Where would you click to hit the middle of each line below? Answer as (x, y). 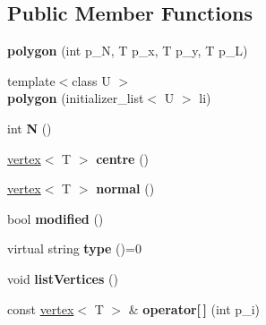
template (31, 80)
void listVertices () (63, 278)
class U (91, 80)
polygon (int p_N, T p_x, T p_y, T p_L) (128, 51)
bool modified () (56, 218)
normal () (125, 188)
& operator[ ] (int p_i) (194, 308)
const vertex (41, 308)
